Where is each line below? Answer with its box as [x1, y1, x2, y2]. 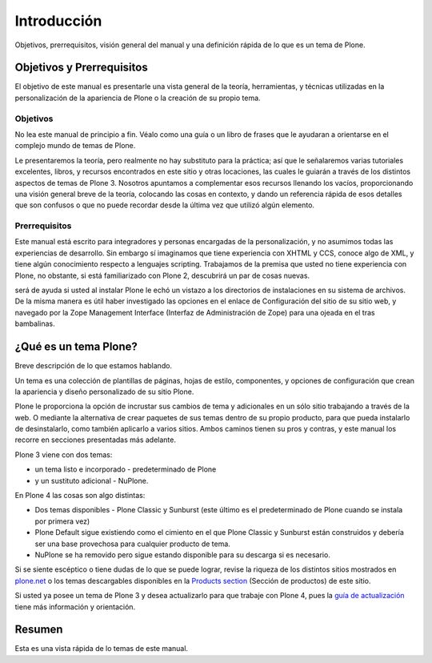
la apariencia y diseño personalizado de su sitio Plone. [14, 387, 194, 396]
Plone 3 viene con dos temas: [14, 449, 113, 460]
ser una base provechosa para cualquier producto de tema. [34, 539, 231, 548]
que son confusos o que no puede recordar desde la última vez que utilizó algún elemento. [14, 200, 315, 210]
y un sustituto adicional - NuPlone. [34, 476, 149, 485]
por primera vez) [34, 516, 90, 526]
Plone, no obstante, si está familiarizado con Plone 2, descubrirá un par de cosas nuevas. [14, 271, 310, 280]
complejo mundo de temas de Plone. [14, 141, 136, 151]
